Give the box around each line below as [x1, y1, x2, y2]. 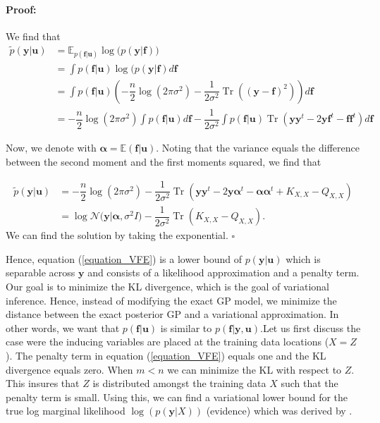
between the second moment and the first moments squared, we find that [6, 154, 321, 168]
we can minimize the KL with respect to [167, 362, 342, 376]
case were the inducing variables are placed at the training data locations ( [6, 334, 329, 349]
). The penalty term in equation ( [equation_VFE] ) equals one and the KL [6, 348, 326, 362]
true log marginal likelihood [6, 403, 125, 418]
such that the [281, 376, 338, 391]
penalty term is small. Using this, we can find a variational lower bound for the [6, 389, 348, 404]
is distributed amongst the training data [92, 376, 266, 391]
